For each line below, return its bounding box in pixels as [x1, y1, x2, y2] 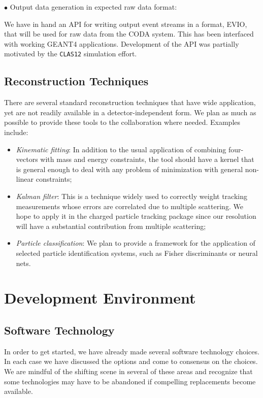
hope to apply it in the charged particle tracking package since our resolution [16, 211, 256, 221]
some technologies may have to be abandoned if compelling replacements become [4, 376, 256, 386]
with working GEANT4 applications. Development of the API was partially [4, 38, 239, 49]
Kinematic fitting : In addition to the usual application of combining [16, 144, 226, 154]
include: [4, 127, 28, 138]
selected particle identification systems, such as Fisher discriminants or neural [16, 247, 258, 258]
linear [16, 174, 34, 184]
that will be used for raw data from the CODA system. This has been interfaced [4, 28, 254, 39]
